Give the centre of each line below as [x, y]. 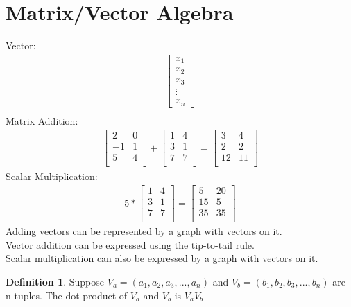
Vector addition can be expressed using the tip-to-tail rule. [130, 244]
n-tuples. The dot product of [67, 295]
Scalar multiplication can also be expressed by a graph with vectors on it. [162, 258]
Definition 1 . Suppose [55, 282]
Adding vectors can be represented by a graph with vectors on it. [144, 231]
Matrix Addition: [42, 120]
